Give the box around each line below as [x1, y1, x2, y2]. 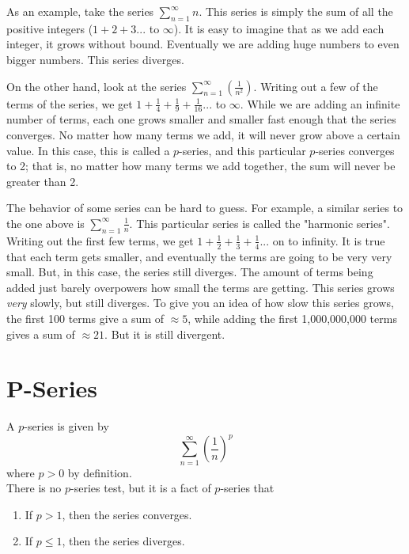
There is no [6, 480, 62, 496]
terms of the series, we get [6, 95, 133, 112]
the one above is [6, 214, 85, 231]
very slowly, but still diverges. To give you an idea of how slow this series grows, [6, 294, 394, 311]
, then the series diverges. [62, 533, 185, 549]
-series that [220, 480, 275, 496]
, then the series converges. [62, 506, 192, 522]
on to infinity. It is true [272, 232, 385, 249]
